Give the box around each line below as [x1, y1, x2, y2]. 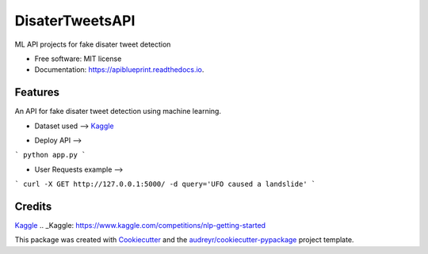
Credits [14, 200, 52, 213]
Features [14, 85, 59, 99]
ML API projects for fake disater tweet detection [14, 40, 171, 49]
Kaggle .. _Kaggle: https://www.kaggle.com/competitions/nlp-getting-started [14, 221, 266, 230]
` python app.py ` [14, 150, 86, 160]
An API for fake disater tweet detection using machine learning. [14, 107, 222, 116]
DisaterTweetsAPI [14, 12, 136, 29]
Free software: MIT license [34, 54, 122, 63]
